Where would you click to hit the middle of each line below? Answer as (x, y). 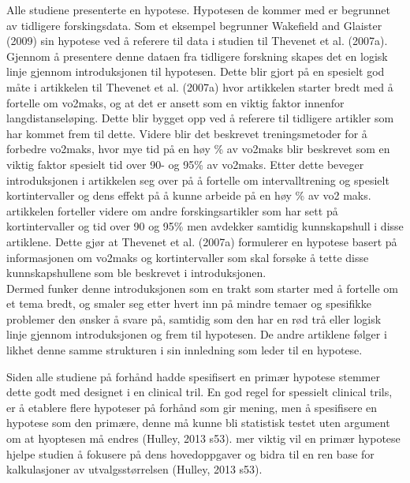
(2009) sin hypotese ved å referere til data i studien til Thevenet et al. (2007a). (197, 41)
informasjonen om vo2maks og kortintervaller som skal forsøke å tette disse (188, 257)
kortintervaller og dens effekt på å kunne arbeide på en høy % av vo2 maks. (189, 195)
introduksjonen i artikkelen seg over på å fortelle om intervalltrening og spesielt (198, 180)
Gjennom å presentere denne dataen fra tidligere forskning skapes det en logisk (197, 56)
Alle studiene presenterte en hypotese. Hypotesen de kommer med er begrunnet (198, 9)
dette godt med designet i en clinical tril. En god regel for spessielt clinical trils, (199, 392)
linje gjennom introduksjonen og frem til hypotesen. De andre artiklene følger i (197, 334)
